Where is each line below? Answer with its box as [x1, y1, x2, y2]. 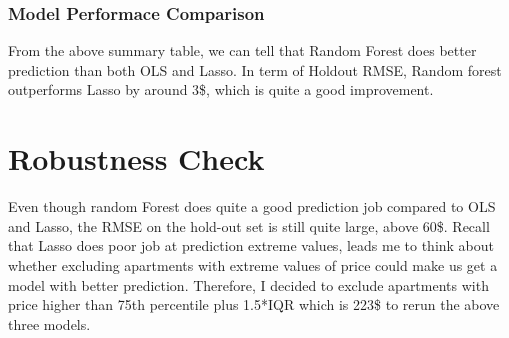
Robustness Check [8, 138, 265, 179]
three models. [8, 313, 91, 334]
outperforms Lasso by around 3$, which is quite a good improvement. [8, 79, 434, 100]
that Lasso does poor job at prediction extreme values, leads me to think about [8, 235, 495, 256]
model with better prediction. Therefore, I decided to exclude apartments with [8, 274, 489, 295]
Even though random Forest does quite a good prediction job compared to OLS [8, 196, 496, 217]
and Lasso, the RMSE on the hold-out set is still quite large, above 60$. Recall [8, 215, 490, 236]
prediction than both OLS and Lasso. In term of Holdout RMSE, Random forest [8, 59, 502, 80]
